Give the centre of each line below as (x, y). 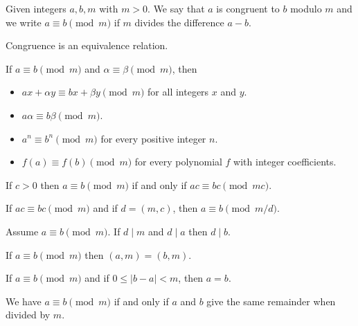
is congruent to (248, 8)
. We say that (176, 8)
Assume (22, 231)
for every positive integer (153, 138)
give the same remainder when (271, 301)
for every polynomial (178, 162)
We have (24, 301)
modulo (306, 8)
